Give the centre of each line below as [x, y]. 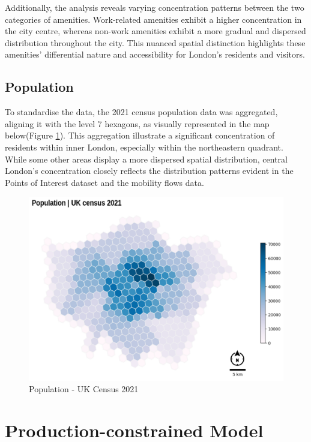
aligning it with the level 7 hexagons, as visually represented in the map [137, 123]
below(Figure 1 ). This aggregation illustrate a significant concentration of [140, 135]
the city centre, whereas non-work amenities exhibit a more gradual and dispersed [155, 31]
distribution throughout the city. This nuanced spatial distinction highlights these [155, 42]
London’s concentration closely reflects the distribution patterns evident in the [149, 171]
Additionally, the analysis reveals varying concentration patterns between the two [155, 7]
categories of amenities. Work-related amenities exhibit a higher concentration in [153, 19]
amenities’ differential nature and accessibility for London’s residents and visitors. [155, 54]
